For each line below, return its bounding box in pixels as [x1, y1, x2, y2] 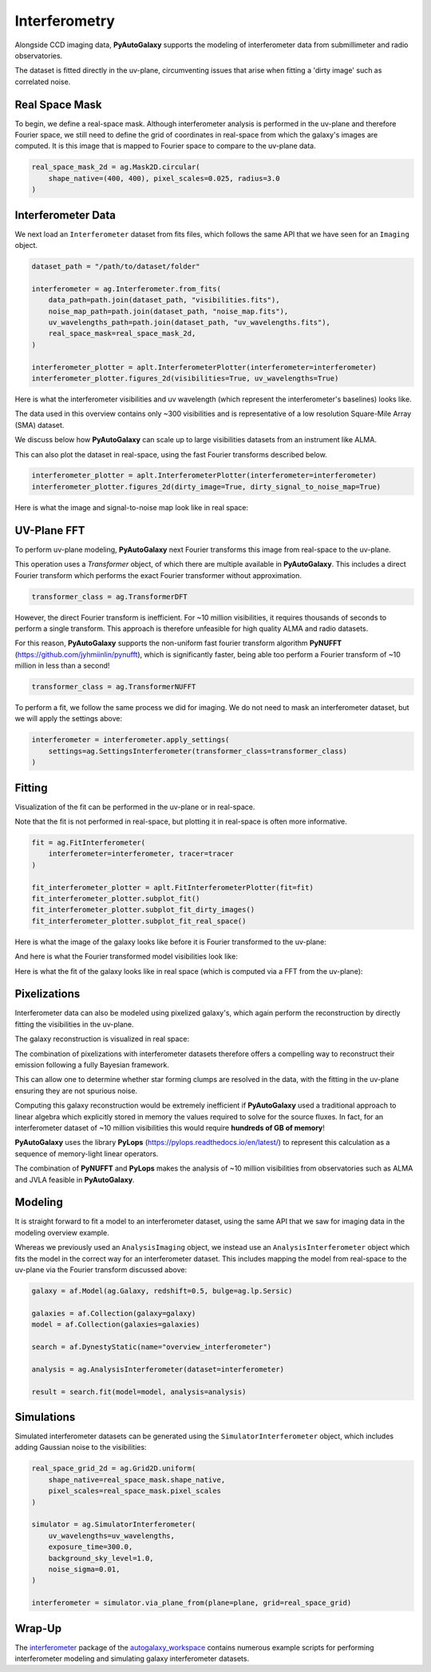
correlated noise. [14, 77, 71, 86]
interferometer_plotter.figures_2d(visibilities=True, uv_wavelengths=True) [31, 373, 339, 383]
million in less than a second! [14, 660, 110, 671]
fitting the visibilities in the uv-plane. [14, 1020, 134, 1029]
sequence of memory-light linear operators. [14, 1148, 159, 1159]
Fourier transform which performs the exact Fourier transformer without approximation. [14, 570, 302, 580]
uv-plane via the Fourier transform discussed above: [14, 1265, 188, 1275]
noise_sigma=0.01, [48, 1564, 121, 1574]
